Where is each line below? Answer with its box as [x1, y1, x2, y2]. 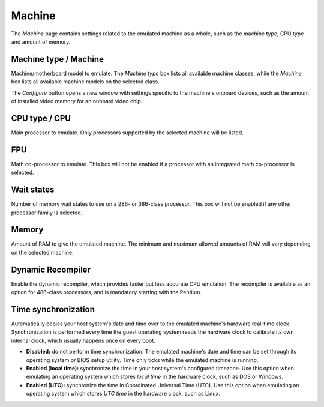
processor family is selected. [11, 209, 83, 216]
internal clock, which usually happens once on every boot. [11, 337, 155, 344]
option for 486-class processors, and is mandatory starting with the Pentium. [11, 289, 202, 296]
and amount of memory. [11, 38, 71, 45]
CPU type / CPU [11, 113, 71, 123]
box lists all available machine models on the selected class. [11, 78, 160, 85]
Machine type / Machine [11, 54, 104, 64]
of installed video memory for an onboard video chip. [11, 98, 143, 105]
